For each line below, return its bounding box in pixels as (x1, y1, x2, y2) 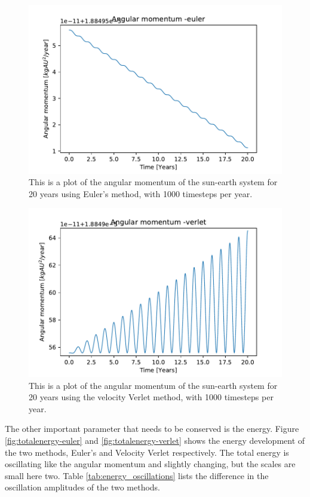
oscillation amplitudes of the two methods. (5, 481, 161, 493)
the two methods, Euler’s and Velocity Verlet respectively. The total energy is (5, 446, 289, 458)
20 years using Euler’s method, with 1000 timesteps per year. (29, 187, 253, 200)
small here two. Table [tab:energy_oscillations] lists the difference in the (5, 469, 269, 481)
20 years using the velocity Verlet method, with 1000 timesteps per (29, 391, 274, 403)
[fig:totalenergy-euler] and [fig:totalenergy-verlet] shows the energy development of (5, 434, 305, 447)
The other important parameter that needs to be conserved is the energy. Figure (5, 422, 299, 435)
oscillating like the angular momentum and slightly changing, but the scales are (5, 458, 296, 470)
